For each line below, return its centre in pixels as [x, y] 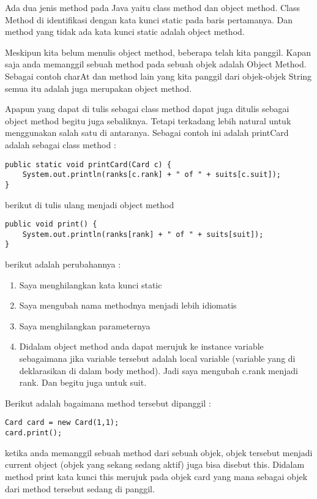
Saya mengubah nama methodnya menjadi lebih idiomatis [128, 305]
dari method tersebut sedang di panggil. [80, 488]
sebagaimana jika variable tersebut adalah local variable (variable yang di [157, 358]
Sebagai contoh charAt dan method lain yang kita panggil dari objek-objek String [158, 76]
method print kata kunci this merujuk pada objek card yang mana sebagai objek [156, 476]
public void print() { [51, 224]
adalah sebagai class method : [61, 144]
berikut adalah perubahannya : [63, 264]
